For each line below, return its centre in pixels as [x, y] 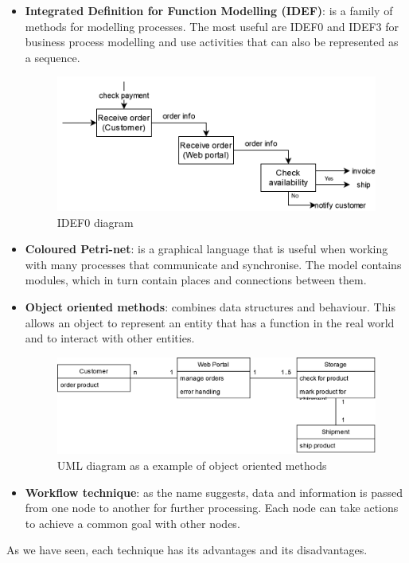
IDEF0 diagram [95, 222]
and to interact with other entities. [110, 338]
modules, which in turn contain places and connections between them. [196, 280]
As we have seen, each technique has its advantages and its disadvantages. [187, 550]
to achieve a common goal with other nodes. [132, 523]
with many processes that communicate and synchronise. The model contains [213, 264]
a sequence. [53, 57]
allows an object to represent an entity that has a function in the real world [210, 322]
